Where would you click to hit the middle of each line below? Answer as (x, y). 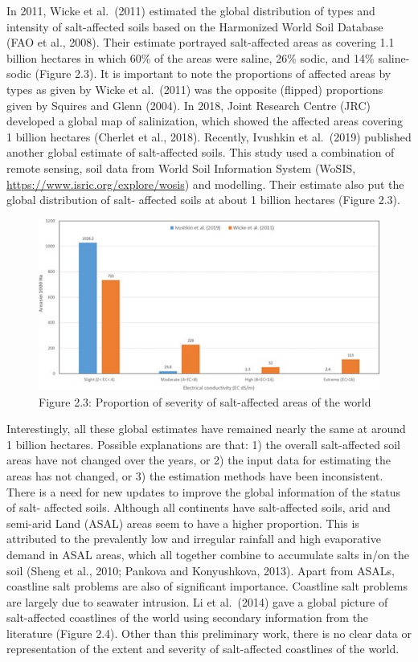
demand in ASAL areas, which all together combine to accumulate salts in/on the (208, 554)
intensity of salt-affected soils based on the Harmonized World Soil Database (195, 26)
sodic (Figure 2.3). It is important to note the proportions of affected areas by (199, 74)
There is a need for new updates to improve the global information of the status (204, 491)
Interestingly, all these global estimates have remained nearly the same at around (206, 429)
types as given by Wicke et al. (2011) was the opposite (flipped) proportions (195, 89)
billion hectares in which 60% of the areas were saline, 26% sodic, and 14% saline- (208, 57)
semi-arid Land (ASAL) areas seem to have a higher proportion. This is (183, 523)
